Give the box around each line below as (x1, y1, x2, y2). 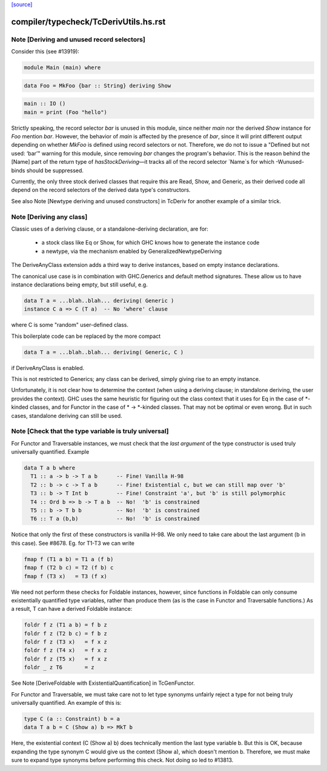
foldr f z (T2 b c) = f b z (24, 630, 107, 637)
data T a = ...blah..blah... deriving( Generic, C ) (24, 349, 184, 355)
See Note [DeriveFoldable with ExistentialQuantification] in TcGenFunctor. (11, 679, 195, 687)
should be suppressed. (26, 167, 84, 174)
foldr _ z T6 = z (24, 664, 95, 671)
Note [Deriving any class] (11, 212, 88, 221)
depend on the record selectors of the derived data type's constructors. (11, 186, 191, 194)
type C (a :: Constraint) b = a (24, 716, 121, 722)
